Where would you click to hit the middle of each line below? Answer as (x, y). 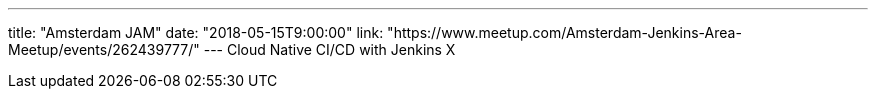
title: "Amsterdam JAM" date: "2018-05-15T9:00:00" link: (196, 32)
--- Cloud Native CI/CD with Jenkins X (329, 49)
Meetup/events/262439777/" (104, 49)
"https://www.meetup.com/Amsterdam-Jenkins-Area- (564, 32)
